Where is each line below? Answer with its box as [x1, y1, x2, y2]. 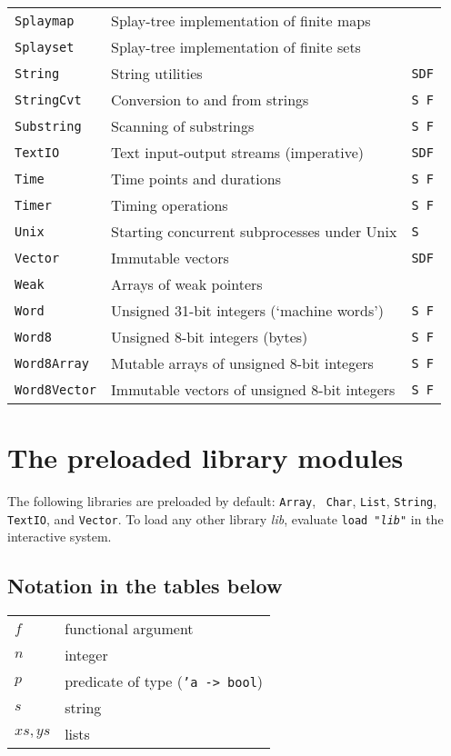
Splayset [15, 39, 75, 55]
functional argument [65, 618, 194, 640]
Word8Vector [15, 382, 97, 397]
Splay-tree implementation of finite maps [111, 10, 371, 31]
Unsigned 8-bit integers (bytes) [111, 326, 308, 347]
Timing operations [111, 194, 228, 215]
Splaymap [15, 13, 75, 28]
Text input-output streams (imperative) [111, 142, 365, 163]
